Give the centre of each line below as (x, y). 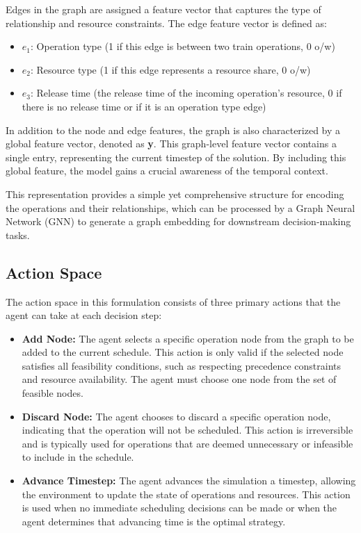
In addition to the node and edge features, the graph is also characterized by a (173, 130)
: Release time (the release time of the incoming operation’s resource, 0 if (186, 93)
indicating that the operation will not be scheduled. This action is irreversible (187, 430)
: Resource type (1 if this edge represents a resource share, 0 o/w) (171, 69)
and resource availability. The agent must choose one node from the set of (179, 379)
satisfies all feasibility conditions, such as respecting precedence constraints (181, 365)
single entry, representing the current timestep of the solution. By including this (176, 157)
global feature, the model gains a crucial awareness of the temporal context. (167, 171)
